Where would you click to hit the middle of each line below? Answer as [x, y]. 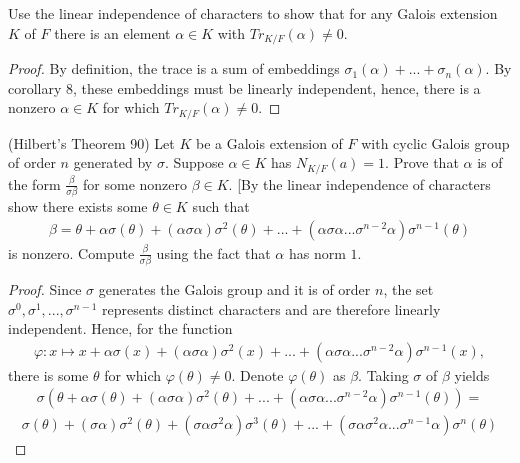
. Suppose [194, 162]
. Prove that [422, 162]
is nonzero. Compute [71, 252]
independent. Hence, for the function [120, 328]
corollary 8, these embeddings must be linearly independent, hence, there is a [244, 87]
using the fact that [213, 252]
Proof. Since [45, 288]
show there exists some [78, 206]
